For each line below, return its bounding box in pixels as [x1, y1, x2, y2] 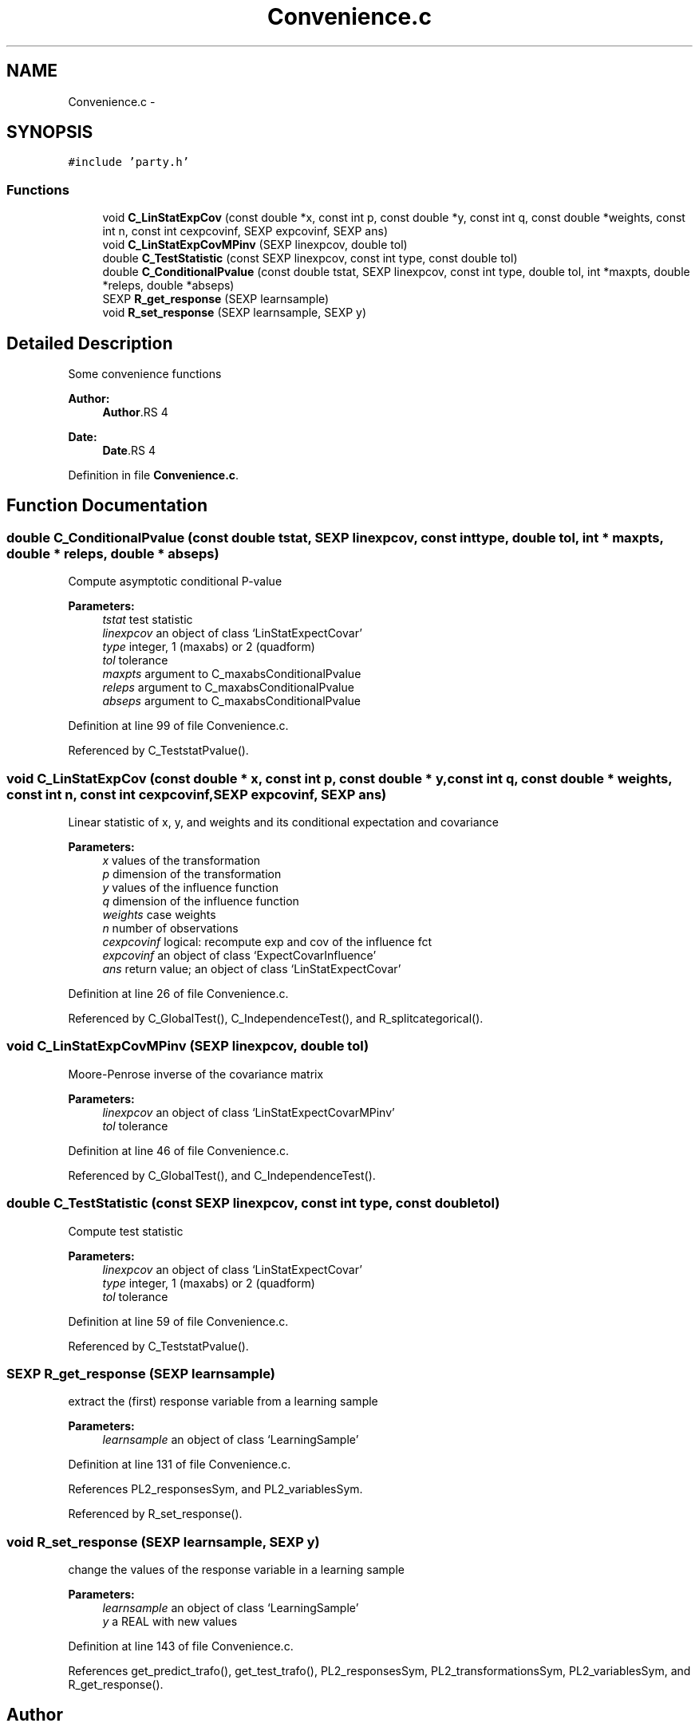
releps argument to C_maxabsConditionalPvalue [102, 680, 354, 695]
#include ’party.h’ [68, 156, 190, 169]
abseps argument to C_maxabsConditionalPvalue [102, 694, 361, 708]
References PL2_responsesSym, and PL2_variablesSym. [68, 1482, 363, 1496]
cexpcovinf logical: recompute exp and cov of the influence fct [102, 935, 432, 948]
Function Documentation [6, 495, 207, 516]
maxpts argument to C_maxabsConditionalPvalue [102, 667, 361, 681]
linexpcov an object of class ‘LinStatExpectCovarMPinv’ [102, 1105, 395, 1119]
